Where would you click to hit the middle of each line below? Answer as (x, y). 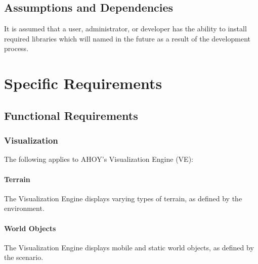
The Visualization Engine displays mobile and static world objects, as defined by (129, 247)
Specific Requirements (83, 83)
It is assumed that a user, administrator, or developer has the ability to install (125, 29)
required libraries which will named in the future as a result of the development (127, 38)
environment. (24, 208)
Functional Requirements (71, 115)
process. (16, 48)
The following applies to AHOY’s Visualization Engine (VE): (99, 159)
